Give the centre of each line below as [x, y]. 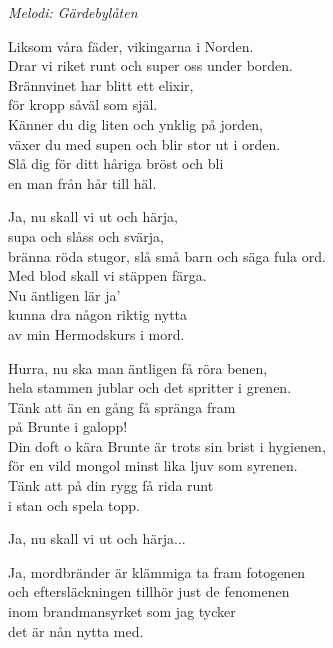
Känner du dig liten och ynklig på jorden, [135, 123]
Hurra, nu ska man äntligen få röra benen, [138, 367]
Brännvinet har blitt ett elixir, [101, 84]
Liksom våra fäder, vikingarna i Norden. [131, 45]
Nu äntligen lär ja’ [64, 294]
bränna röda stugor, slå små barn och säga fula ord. [167, 255]
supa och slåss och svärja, [86, 235]
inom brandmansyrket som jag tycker [122, 611]
